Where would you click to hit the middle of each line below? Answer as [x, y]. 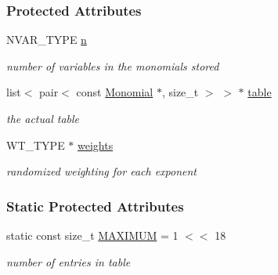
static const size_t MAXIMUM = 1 [92, 235]
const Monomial [115, 92]
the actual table [43, 118]
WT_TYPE [36, 145]
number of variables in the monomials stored [113, 65]
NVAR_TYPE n [47, 40]
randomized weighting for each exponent [101, 171]
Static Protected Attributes [95, 206]
